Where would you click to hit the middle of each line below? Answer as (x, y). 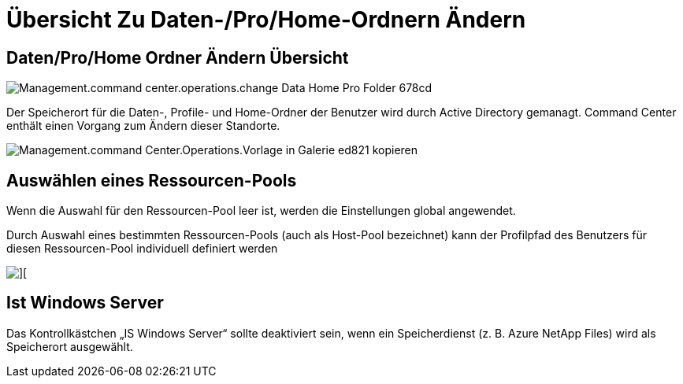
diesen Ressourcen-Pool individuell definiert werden (142, 249)
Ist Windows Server (85, 303)
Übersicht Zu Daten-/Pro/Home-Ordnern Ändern (266, 20)
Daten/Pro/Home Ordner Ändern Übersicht (178, 57)
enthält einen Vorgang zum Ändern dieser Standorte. (143, 126)
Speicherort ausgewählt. (70, 346)
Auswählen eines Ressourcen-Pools (152, 180)
